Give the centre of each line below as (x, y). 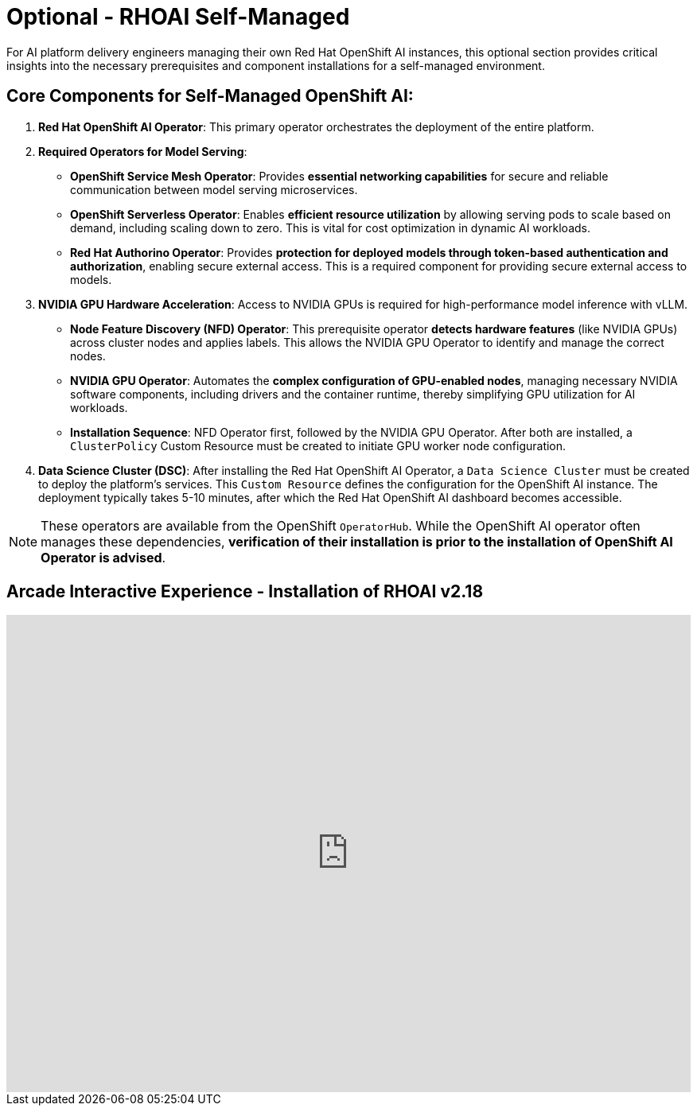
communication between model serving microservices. (214, 189)
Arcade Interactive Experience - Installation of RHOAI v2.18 (245, 592)
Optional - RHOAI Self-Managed (178, 17)
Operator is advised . (103, 557)
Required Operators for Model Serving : (143, 151)
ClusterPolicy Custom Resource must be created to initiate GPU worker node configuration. (318, 445)
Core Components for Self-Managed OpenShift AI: (210, 96)
